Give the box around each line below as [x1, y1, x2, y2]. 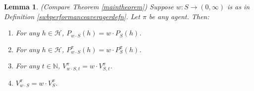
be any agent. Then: [149, 11, 209, 21]
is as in [227, 1, 250, 11]
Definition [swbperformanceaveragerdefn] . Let [4, 11, 140, 21]
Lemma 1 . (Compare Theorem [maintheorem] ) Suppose [4, 1, 174, 11]
